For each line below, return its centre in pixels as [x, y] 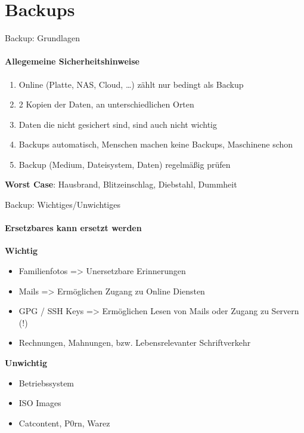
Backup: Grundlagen [42, 38]
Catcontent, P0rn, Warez [64, 423]
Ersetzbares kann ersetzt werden [73, 228]
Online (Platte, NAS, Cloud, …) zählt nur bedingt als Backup [131, 84]
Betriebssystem [46, 383]
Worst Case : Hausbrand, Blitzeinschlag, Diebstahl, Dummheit [121, 184]
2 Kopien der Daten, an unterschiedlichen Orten [106, 104]
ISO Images [40, 403]
